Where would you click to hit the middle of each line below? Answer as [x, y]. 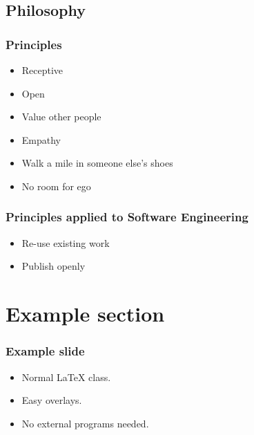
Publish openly [53, 266]
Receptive [42, 70]
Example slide [45, 351]
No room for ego [56, 186]
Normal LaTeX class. [66, 377]
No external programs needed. [85, 423]
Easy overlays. [52, 400]
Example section [85, 314]
